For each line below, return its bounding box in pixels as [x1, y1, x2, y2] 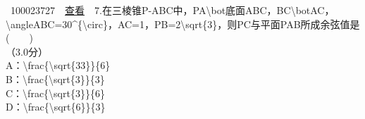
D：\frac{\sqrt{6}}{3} [6, 99, 106, 114]
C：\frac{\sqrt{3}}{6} [6, 85, 105, 100]
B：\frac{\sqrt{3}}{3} [6, 71, 105, 86]
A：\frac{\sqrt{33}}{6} [6, 58, 111, 73]
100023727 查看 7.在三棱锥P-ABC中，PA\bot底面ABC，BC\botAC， [10, 3, 335, 17]
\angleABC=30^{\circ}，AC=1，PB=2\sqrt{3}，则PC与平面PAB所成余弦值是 [6, 16, 360, 31]
